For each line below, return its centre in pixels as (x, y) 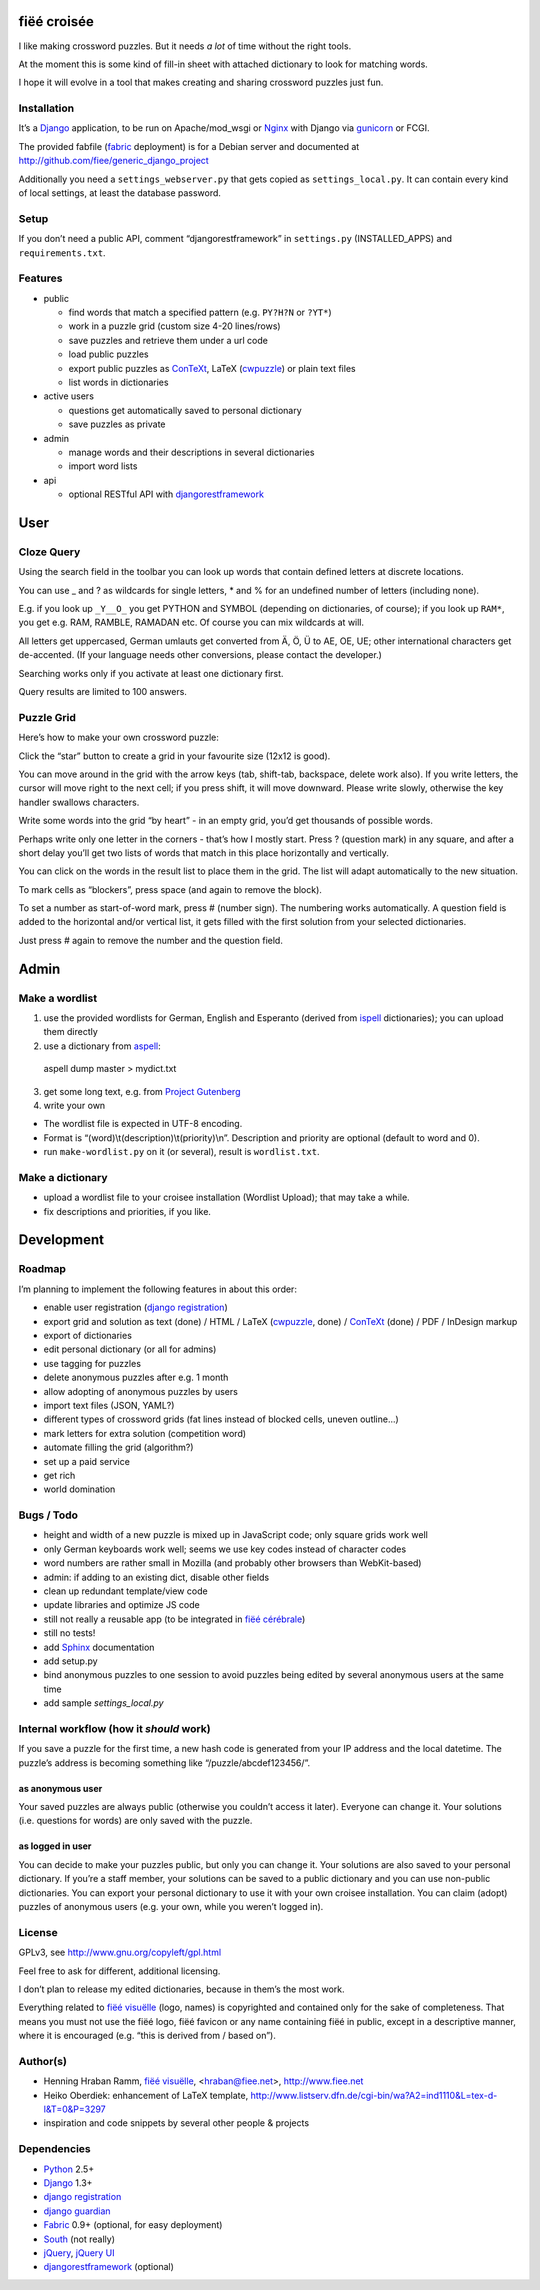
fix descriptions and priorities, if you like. (127, 1211)
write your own (74, 1105)
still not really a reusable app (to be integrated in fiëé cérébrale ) (174, 1619)
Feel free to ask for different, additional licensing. (119, 1971)
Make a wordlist (58, 998)
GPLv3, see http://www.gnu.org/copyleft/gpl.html (120, 1952)
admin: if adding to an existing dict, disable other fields (156, 1577)
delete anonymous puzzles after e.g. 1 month (136, 1377)
